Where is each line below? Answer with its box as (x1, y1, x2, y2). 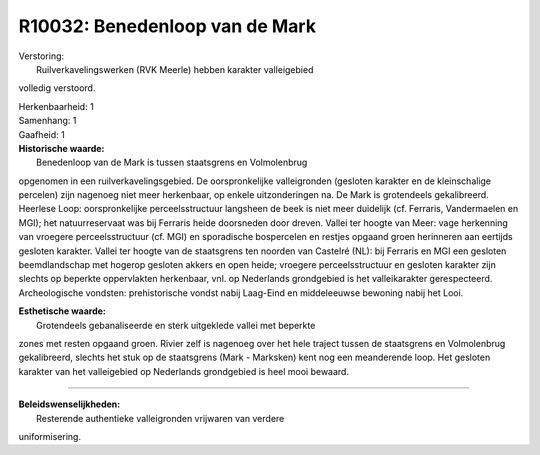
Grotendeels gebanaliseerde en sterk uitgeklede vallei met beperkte (36, 319, 316, 331)
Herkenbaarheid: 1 (18, 100, 94, 112)
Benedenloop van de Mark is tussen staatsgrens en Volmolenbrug (36, 156, 308, 169)
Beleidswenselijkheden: (18, 398, 121, 410)
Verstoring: (18, 50, 65, 62)
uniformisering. (18, 430, 82, 442)
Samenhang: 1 (18, 115, 77, 127)
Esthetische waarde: (18, 305, 107, 317)
